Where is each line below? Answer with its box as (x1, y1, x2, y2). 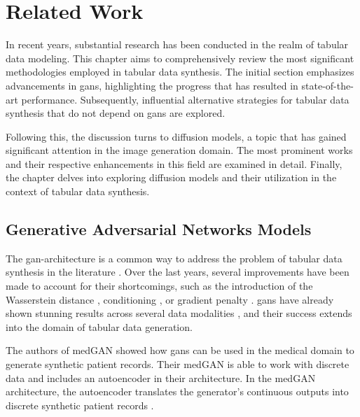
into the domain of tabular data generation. (6, 319, 193, 334)
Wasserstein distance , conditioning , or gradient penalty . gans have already (6, 292, 334, 306)
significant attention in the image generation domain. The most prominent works (6, 143, 353, 157)
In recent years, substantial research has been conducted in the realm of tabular (6, 37, 349, 52)
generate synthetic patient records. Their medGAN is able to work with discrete (6, 357, 349, 372)
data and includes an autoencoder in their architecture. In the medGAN (6, 370, 316, 385)
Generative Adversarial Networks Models (6, 218, 312, 240)
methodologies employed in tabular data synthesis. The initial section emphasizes (6, 64, 354, 79)
